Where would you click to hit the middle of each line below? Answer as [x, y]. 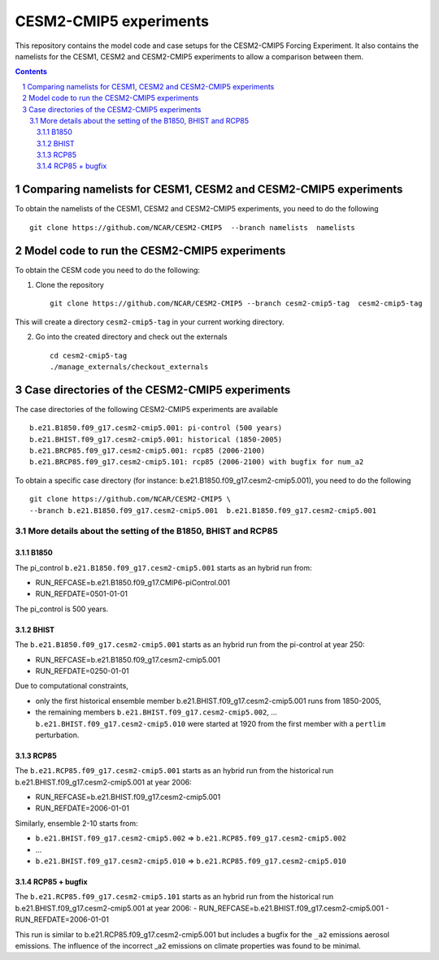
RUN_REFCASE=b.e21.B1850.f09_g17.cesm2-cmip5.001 [128, 659]
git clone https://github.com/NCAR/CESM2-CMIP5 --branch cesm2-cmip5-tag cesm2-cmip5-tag [236, 304]
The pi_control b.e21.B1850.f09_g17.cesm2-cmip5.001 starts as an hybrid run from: [163, 567]
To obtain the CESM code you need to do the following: [108, 270]
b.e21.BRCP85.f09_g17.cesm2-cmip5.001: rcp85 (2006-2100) [148, 451]
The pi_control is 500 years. [62, 609]
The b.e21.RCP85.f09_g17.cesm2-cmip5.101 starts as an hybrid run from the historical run [174, 897]
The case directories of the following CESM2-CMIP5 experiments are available [147, 409]
